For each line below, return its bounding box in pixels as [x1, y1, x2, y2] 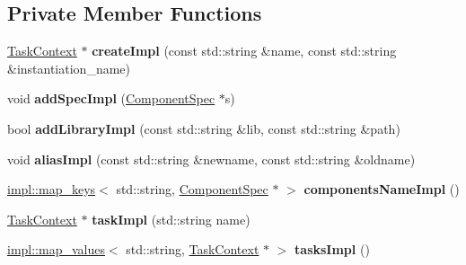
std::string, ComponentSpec [116, 180, 268, 199]
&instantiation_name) [7, 58, 130, 77]
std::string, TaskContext [126, 240, 259, 259]
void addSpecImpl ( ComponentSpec [7, 89, 215, 108]
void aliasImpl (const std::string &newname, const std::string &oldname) [7, 149, 416, 168]
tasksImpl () [295, 240, 370, 259]
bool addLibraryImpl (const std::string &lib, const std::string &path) [7, 119, 400, 137]
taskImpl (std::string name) [92, 209, 251, 228]
